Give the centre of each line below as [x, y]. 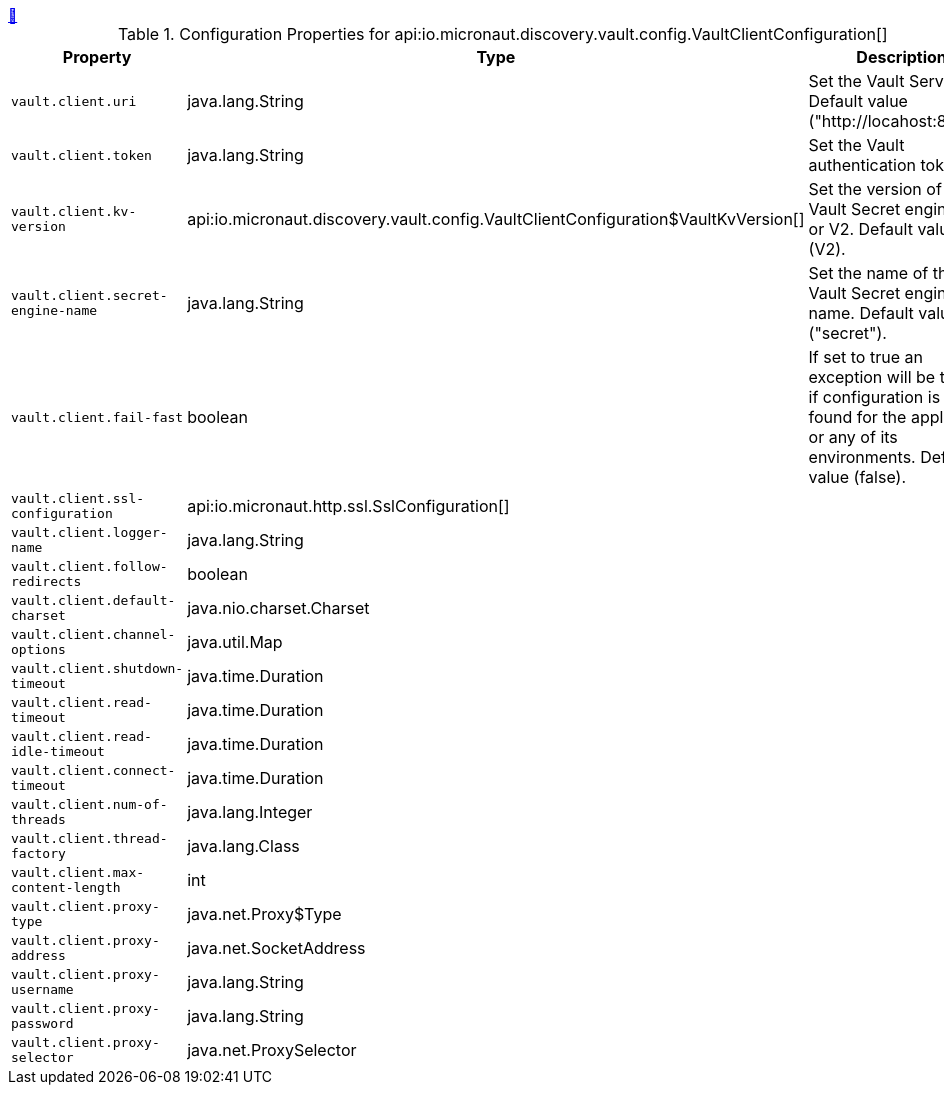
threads [38, 819]
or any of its [853, 437]
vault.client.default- [93, 600]
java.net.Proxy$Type [264, 914]
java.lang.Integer [250, 812]
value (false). [857, 477]
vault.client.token [81, 155]
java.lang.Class [243, 846]
